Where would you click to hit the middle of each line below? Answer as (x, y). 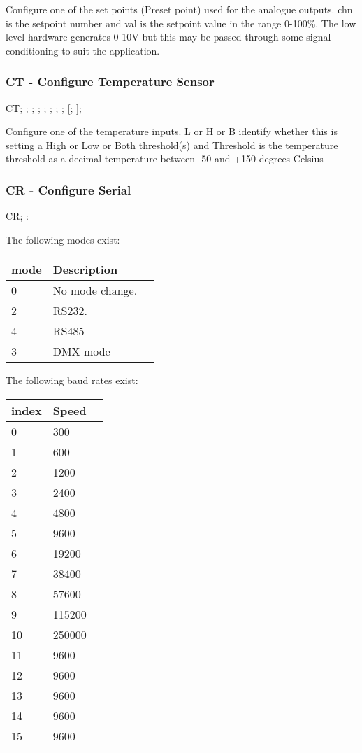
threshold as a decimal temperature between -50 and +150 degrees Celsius (165, 159)
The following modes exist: (63, 239)
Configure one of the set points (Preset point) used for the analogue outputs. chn (179, 9)
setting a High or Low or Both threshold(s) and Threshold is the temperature (172, 145)
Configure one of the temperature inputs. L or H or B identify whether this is (172, 131)
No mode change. (95, 290)
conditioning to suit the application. (83, 50)
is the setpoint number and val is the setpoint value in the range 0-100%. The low (181, 23)
